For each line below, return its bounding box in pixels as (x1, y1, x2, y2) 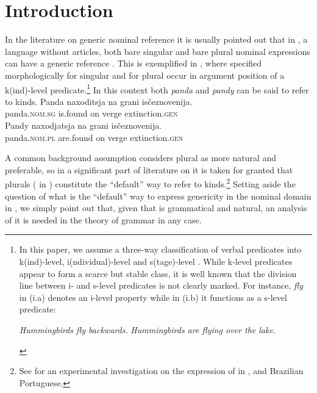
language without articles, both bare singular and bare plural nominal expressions (5, 45, 310, 57)
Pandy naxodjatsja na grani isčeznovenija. (5, 118, 162, 131)
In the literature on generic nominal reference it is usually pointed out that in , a (5, 33, 308, 46)
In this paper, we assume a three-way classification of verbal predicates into (19, 243, 302, 256)
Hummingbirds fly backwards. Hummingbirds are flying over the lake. (19, 323, 276, 336)
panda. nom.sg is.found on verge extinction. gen (5, 107, 178, 120)
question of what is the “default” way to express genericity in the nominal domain (5, 189, 312, 202)
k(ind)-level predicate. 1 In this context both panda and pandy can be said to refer (5, 81, 309, 96)
